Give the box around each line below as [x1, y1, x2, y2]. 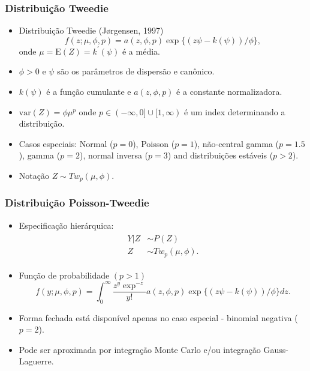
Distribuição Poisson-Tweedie [5, 195, 149, 210]
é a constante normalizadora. [176, 85, 282, 97]
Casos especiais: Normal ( [19, 137, 113, 149]
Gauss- [263, 343, 288, 355]
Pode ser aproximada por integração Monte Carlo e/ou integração [19, 343, 261, 355]
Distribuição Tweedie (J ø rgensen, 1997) [19, 24, 164, 37]
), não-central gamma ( [194, 137, 279, 149]
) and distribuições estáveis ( [167, 149, 273, 161]
